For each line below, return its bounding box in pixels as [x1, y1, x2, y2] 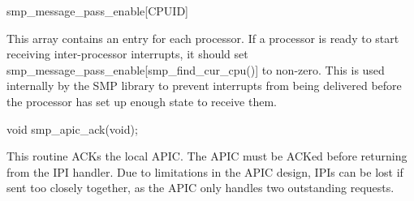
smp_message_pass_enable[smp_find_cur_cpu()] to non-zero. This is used [6, 61, 385, 78]
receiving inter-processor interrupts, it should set [6, 45, 248, 62]
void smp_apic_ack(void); [6, 120, 138, 137]
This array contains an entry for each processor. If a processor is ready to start [6, 29, 399, 46]
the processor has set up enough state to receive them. [6, 92, 277, 109]
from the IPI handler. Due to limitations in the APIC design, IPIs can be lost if [6, 163, 403, 180]
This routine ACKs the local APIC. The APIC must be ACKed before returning [6, 148, 408, 165]
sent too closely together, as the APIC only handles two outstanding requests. [6, 179, 395, 196]
